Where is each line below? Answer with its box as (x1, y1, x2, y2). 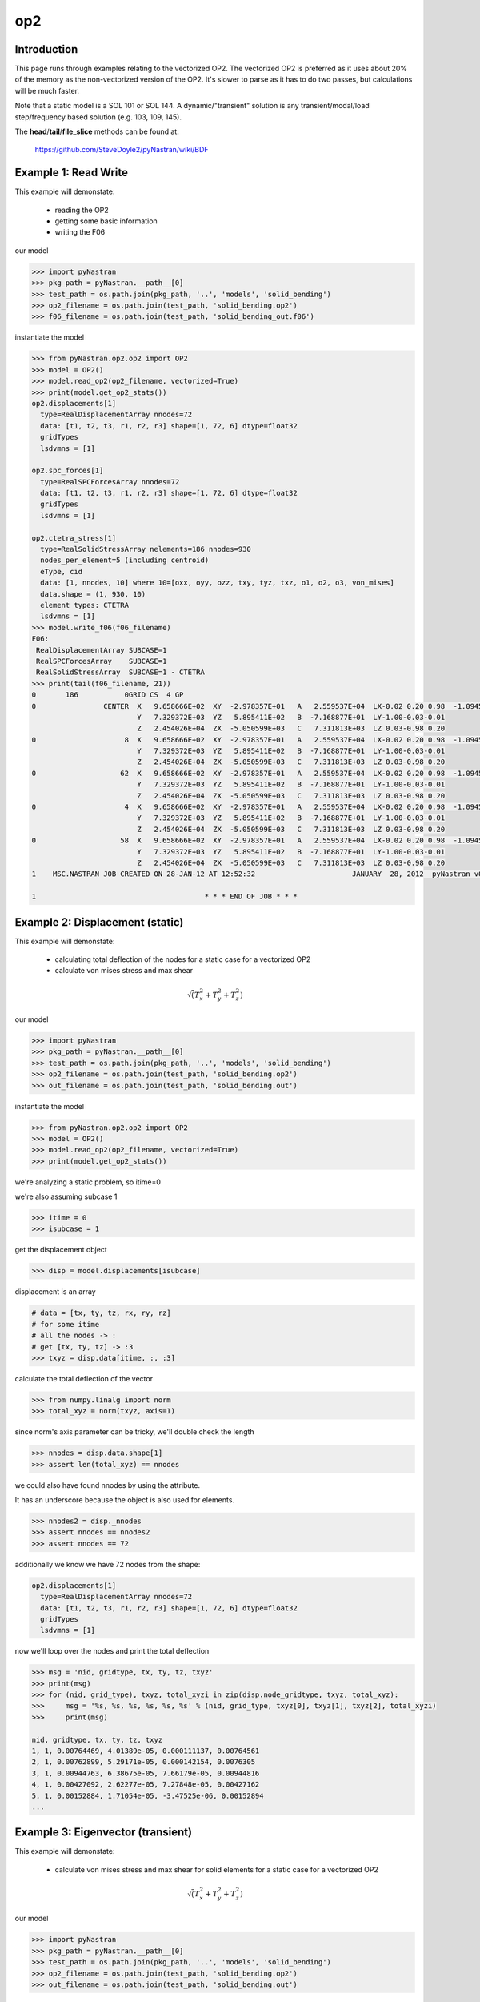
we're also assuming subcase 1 (14, 1192, 118, 1201)
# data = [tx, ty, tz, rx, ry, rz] (31, 1309, 171, 1317)
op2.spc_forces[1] (31, 466, 104, 476)
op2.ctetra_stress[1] (31, 533, 117, 542)
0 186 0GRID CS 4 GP (31, 690, 184, 700)
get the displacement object (14, 1245, 107, 1255)
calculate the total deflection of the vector (14, 1373, 154, 1383)
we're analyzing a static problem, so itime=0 (14, 1177, 162, 1187)
